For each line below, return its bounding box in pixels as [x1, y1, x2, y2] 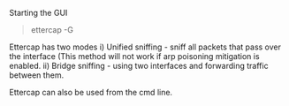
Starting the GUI [9, 8, 68, 18]
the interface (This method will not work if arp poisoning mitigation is [9, 51, 260, 61]
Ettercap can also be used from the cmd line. [9, 87, 173, 97]
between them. [9, 70, 65, 80]
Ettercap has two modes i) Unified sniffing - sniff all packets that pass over [9, 42, 281, 52]
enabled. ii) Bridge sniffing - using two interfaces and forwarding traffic [9, 61, 269, 71]
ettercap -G [30, 25, 73, 34]
